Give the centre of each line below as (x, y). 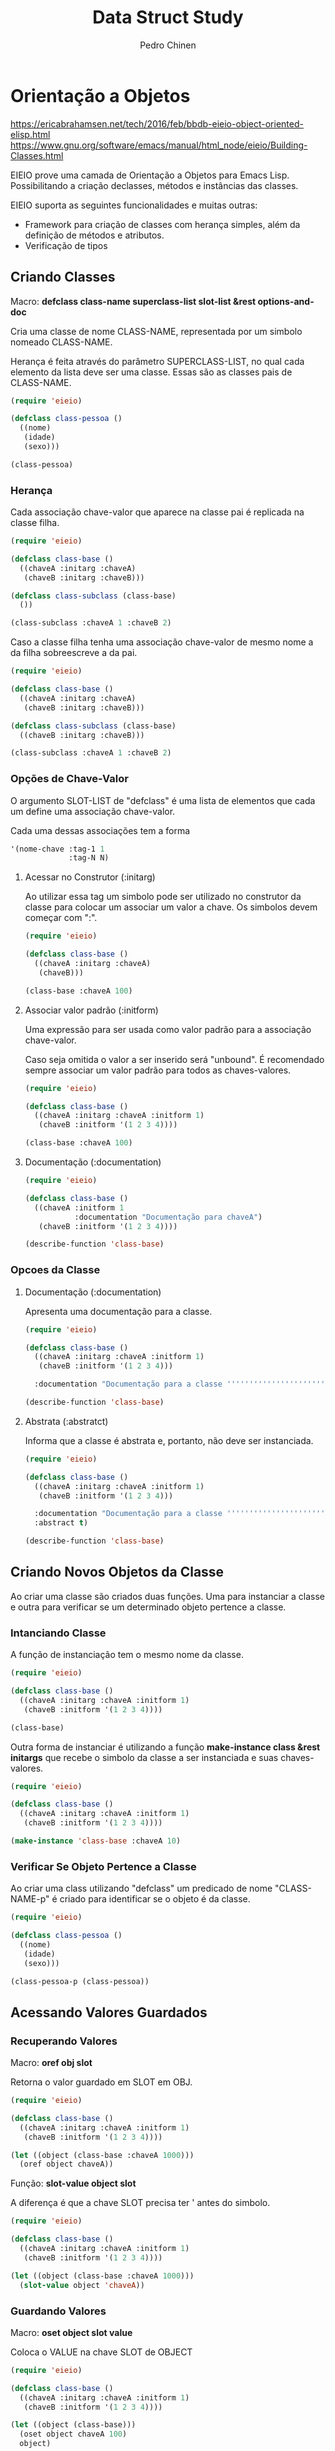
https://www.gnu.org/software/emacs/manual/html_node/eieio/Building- (159, 145)
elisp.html (30, 134)
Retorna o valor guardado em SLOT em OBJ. (101, 2082)
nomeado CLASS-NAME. (61, 342)
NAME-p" (30, 1899)
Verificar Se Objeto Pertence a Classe (103, 1866)
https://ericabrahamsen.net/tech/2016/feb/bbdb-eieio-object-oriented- (157, 123)
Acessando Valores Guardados (109, 2012)
